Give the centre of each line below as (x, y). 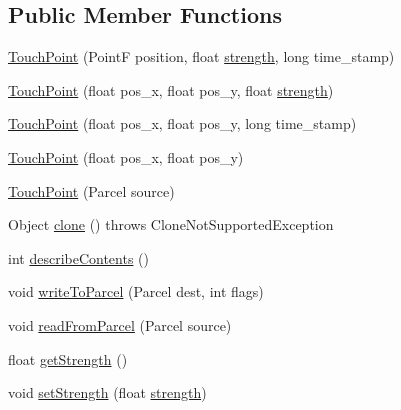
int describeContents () (78, 257)
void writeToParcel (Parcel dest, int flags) (136, 291)
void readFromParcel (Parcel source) (120, 324)
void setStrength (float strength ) (107, 392)
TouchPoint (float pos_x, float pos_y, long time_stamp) (182, 123)
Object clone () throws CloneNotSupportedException (171, 224)
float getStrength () (68, 358)
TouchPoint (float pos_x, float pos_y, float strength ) (171, 89)
